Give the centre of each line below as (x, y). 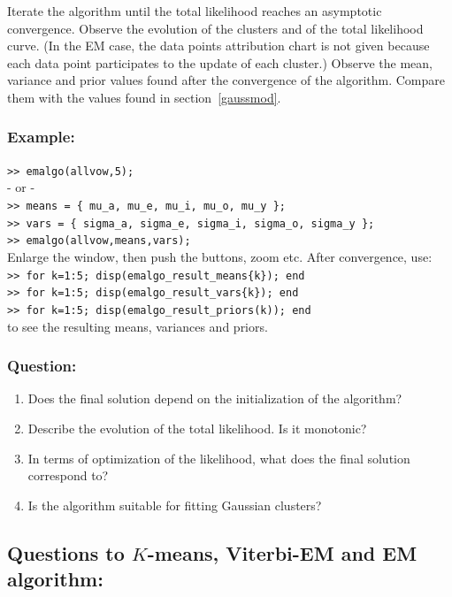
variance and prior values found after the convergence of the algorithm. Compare (226, 80)
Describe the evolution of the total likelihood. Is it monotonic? (197, 428)
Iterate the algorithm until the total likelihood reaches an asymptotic (195, 11)
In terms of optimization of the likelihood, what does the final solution (219, 458)
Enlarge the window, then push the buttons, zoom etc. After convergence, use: (220, 256)
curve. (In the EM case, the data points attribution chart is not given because (218, 46)
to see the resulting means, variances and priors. (138, 326)
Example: (41, 137)
